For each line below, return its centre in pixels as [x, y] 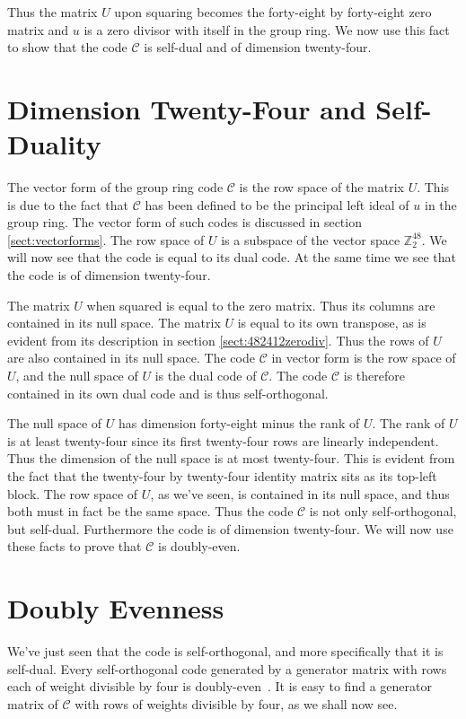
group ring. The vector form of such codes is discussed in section [185, 222]
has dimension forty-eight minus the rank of [239, 423]
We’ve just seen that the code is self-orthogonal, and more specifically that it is [225, 651]
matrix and [38, 29]
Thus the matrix [53, 12]
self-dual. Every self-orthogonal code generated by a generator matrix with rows [227, 668]
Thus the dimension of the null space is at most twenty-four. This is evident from [231, 458]
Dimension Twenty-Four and [187, 108]
